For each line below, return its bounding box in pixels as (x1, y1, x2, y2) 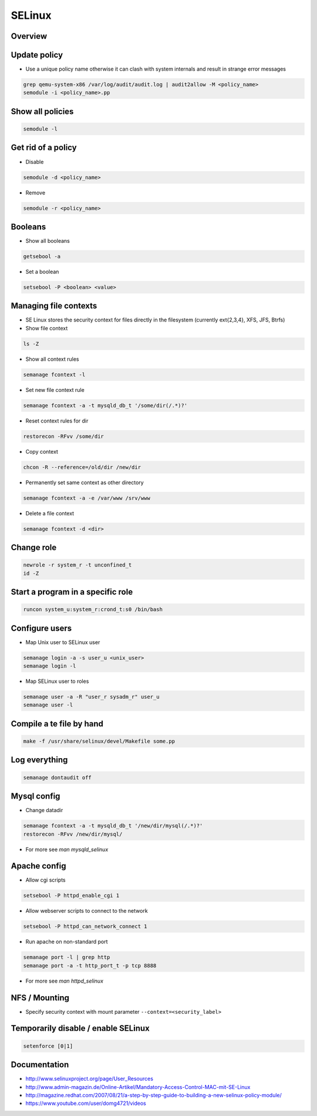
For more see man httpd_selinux (25, 977, 104, 984)
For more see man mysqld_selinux (25, 846, 109, 853)
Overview (11, 31, 48, 41)
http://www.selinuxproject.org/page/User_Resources (25, 1075, 154, 1083)
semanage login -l (23, 663, 76, 669)
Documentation (11, 1060, 69, 1070)
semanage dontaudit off (23, 774, 92, 781)
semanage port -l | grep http (23, 954, 110, 961)
